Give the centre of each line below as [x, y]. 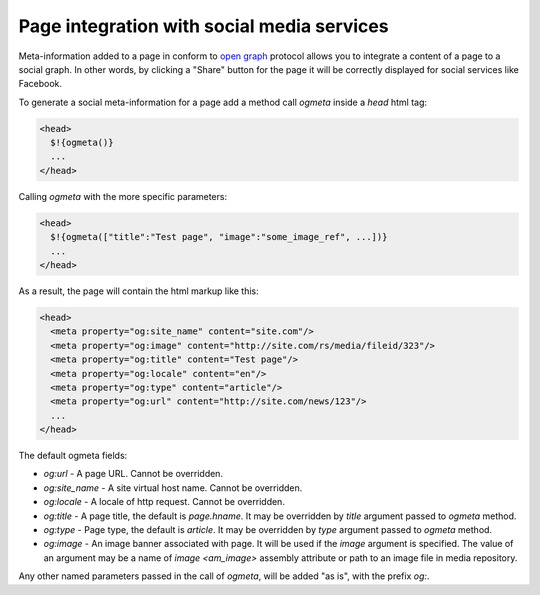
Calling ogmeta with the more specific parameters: [123, 196]
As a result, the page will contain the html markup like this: [138, 291]
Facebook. [40, 84]
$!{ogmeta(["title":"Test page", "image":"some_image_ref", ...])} [219, 237]
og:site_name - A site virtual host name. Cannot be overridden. [173, 487]
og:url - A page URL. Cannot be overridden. [133, 474]
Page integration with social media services [203, 26]
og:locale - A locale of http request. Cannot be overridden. [164, 502]
